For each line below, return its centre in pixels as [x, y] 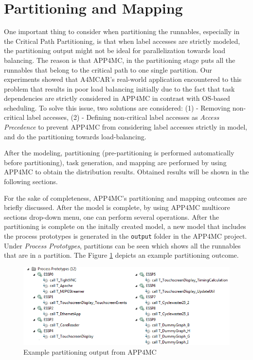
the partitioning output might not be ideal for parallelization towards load [115, 50]
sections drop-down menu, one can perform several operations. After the [111, 217]
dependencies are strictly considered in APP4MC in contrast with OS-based [117, 98]
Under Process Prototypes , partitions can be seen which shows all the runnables [122, 245]
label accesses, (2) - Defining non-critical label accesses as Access [123, 117]
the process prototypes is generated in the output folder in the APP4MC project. [126, 236]
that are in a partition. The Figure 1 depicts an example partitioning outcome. [121, 255]
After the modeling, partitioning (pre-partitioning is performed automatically [119, 153]
